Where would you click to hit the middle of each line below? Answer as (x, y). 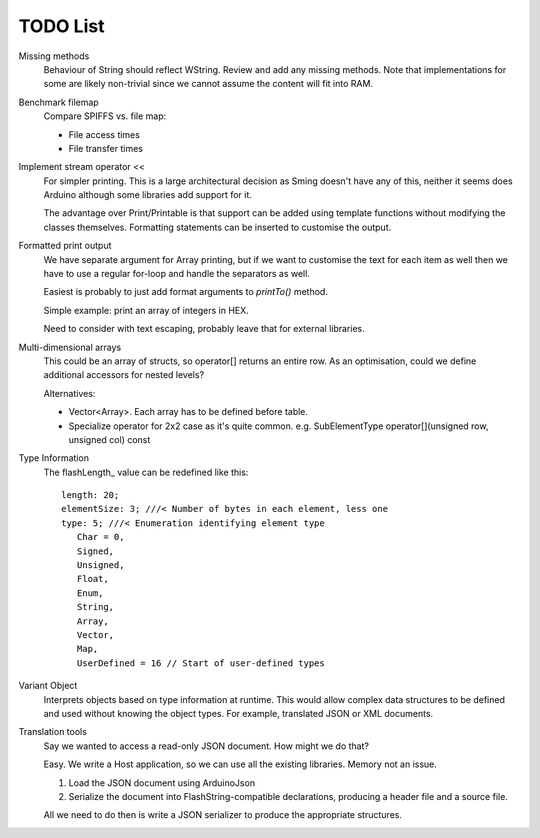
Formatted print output (65, 246)
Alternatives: (69, 393)
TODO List (61, 26)
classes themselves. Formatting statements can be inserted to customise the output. (217, 227)
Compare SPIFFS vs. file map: (105, 116)
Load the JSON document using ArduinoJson (161, 782)
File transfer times (106, 148)
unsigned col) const (109, 439)
